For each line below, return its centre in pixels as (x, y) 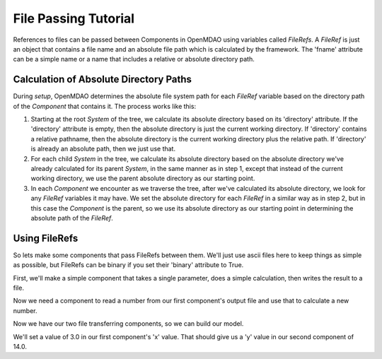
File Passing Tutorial (74, 18)
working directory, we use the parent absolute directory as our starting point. (143, 178)
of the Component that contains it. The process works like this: (105, 106)
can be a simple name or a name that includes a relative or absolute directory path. (134, 59)
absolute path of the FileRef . (72, 218)
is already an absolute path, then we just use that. (103, 149)
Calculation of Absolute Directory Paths (103, 80)
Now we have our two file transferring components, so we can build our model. (128, 324)
